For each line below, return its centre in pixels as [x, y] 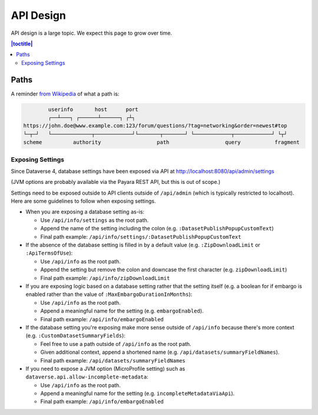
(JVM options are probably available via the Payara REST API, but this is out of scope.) [116, 182]
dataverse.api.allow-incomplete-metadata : [87, 377]
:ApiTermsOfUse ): [49, 253]
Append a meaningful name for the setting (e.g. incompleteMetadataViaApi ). [138, 393]
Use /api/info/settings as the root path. [95, 220]
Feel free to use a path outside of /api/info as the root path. [116, 344]
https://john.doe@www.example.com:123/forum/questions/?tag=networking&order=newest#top [155, 126]
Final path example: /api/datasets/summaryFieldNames [113, 360]
